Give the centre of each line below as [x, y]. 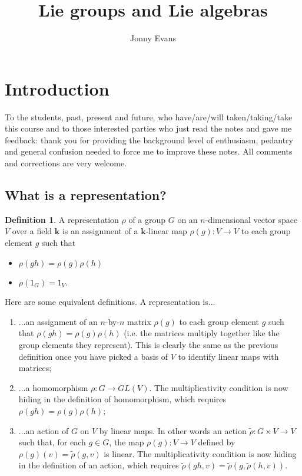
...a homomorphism [53, 387]
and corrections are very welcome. [66, 163]
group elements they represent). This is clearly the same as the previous [148, 344]
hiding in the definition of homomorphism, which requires [122, 399]
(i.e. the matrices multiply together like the [202, 333]
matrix [139, 321]
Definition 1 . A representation [62, 219]
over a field [32, 231]
